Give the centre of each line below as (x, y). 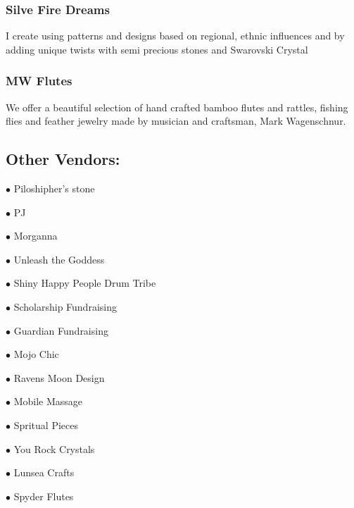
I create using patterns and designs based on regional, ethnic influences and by (175, 36)
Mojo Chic (36, 354)
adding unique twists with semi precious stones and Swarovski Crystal (157, 49)
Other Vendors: (63, 159)
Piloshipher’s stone (54, 188)
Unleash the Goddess (59, 259)
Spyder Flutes (44, 496)
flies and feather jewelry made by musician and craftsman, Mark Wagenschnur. (176, 121)
